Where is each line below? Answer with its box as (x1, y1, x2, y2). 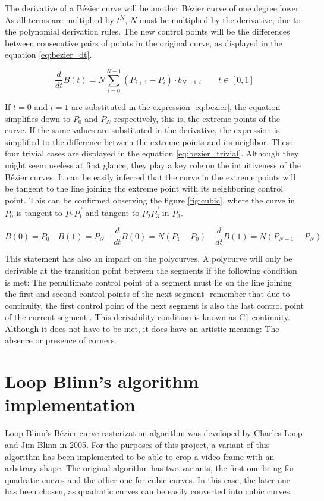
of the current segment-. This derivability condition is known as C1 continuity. (5, 311, 290, 323)
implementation (5, 392, 136, 417)
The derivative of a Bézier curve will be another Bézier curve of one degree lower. (5, 2, 301, 14)
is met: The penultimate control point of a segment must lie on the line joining (5, 275, 292, 288)
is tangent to (16, 206, 62, 219)
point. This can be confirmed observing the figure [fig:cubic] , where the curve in (5, 193, 295, 206)
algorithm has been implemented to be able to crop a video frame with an (5, 450, 275, 462)
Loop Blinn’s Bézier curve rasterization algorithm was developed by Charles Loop (5, 427, 303, 439)
